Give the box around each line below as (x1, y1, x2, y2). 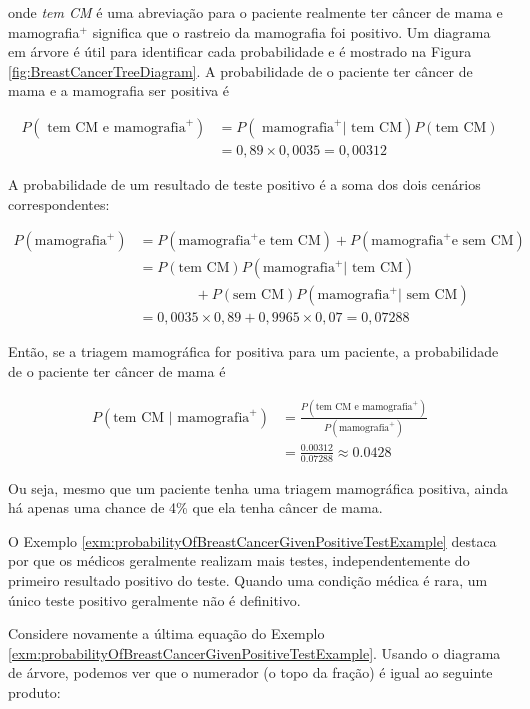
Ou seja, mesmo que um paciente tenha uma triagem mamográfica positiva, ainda (8, 477, 508, 498)
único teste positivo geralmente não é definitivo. (8, 589, 301, 610)
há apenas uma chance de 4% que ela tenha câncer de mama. (8, 497, 383, 518)
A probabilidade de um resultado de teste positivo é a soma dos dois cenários (8, 174, 481, 195)
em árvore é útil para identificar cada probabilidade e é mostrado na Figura (8, 41, 472, 62)
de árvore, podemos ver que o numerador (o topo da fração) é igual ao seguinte (8, 662, 493, 683)
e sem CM (451, 234, 514, 249)
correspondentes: (8, 193, 110, 214)
